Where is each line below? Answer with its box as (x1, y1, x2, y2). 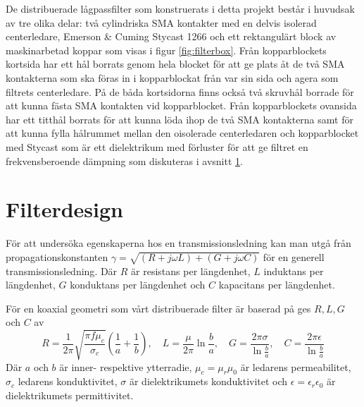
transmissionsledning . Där (6, 263, 118, 278)
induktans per (263, 263, 324, 278)
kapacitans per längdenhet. (218, 277, 335, 292)
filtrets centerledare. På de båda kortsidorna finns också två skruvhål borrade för (6, 84, 354, 99)
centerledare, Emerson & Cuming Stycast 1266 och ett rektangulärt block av (6, 29, 337, 44)
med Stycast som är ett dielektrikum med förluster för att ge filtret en (6, 139, 308, 154)
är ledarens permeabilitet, (240, 359, 351, 374)
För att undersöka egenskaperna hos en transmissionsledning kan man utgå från (6, 236, 351, 250)
